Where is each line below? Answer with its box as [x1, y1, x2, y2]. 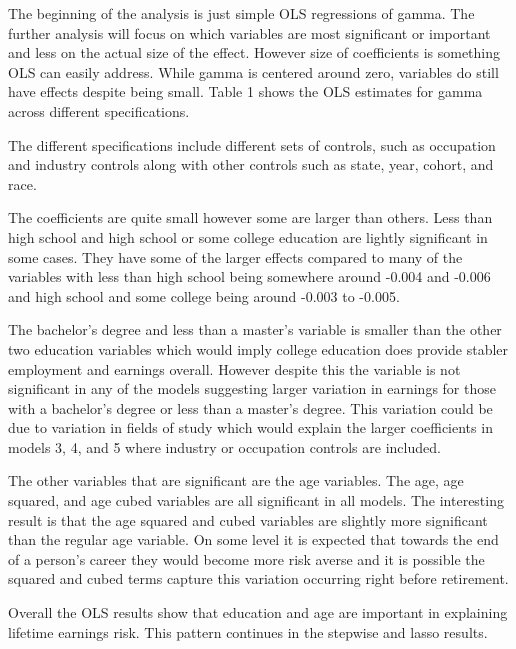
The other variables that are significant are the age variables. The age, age [8, 470, 464, 491]
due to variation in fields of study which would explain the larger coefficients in [8, 417, 493, 438]
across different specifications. [8, 100, 190, 121]
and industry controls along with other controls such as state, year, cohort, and [8, 154, 494, 175]
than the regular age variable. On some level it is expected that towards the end [8, 529, 499, 550]
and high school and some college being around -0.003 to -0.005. [8, 285, 400, 306]
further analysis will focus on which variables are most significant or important [8, 22, 491, 43]
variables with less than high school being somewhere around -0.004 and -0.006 [8, 266, 491, 287]
